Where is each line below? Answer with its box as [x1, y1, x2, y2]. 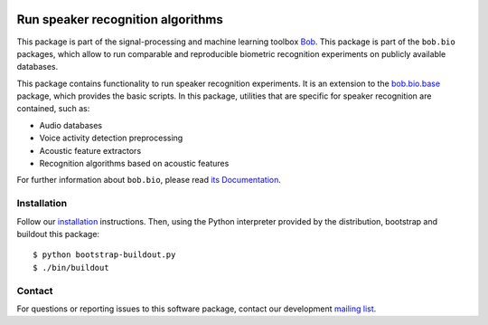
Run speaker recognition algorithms [16, 12, 223, 27]
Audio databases [39, 119, 103, 130]
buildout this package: [16, 228, 99, 239]
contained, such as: [16, 103, 90, 114]
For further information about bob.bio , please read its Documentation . [16, 175, 282, 186]
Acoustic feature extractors [39, 145, 142, 156]
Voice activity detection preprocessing [39, 132, 183, 144]
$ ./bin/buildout [33, 263, 109, 272]
